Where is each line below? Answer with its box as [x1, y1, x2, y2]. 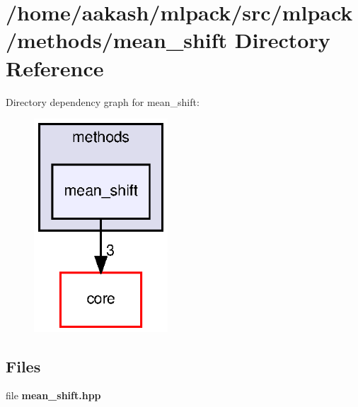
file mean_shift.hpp [6, 388, 101, 403]
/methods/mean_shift [6, 25, 228, 54]
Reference [6, 53, 104, 82]
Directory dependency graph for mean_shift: [6, 94, 200, 109]
